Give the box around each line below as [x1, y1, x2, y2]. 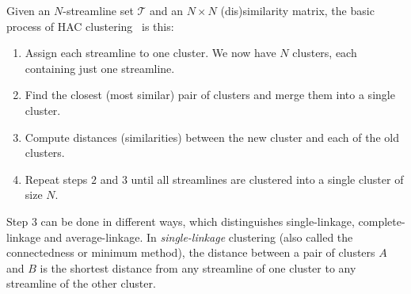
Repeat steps [25, 170, 88, 187]
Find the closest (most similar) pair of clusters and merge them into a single [25, 86, 395, 103]
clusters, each [292, 44, 357, 61]
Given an [6, 2, 51, 18]
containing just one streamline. [25, 59, 175, 76]
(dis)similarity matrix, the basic [220, 2, 375, 18]
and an [150, 2, 184, 18]
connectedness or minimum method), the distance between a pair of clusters [6, 244, 375, 261]
